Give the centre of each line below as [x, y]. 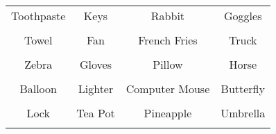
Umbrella [243, 113]
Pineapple [168, 113]
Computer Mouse [168, 89]
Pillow [168, 64]
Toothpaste [38, 16]
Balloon [38, 89]
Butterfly [243, 89]
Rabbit [168, 16]
